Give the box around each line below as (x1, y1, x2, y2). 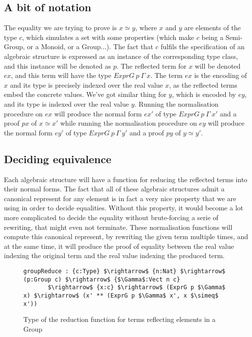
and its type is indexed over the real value (4, 98, 129, 109)
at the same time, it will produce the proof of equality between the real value (4, 241, 234, 251)
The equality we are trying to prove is (4, 22, 117, 33)
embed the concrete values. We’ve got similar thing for (4, 89, 166, 99)
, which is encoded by (172, 89, 236, 99)
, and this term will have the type (11, 70, 111, 80)
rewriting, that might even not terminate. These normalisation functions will (4, 222, 233, 232)
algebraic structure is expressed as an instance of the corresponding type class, (4, 51, 238, 61)
